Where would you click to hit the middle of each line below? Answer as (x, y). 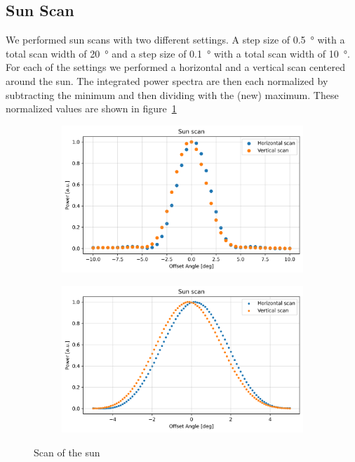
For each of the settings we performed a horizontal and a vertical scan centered (176, 67)
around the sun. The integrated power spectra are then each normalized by (167, 80)
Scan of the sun (67, 452)
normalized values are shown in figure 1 (91, 108)
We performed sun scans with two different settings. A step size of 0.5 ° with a (175, 40)
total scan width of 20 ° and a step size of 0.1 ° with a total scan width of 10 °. (178, 53)
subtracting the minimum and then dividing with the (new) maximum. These (172, 94)
